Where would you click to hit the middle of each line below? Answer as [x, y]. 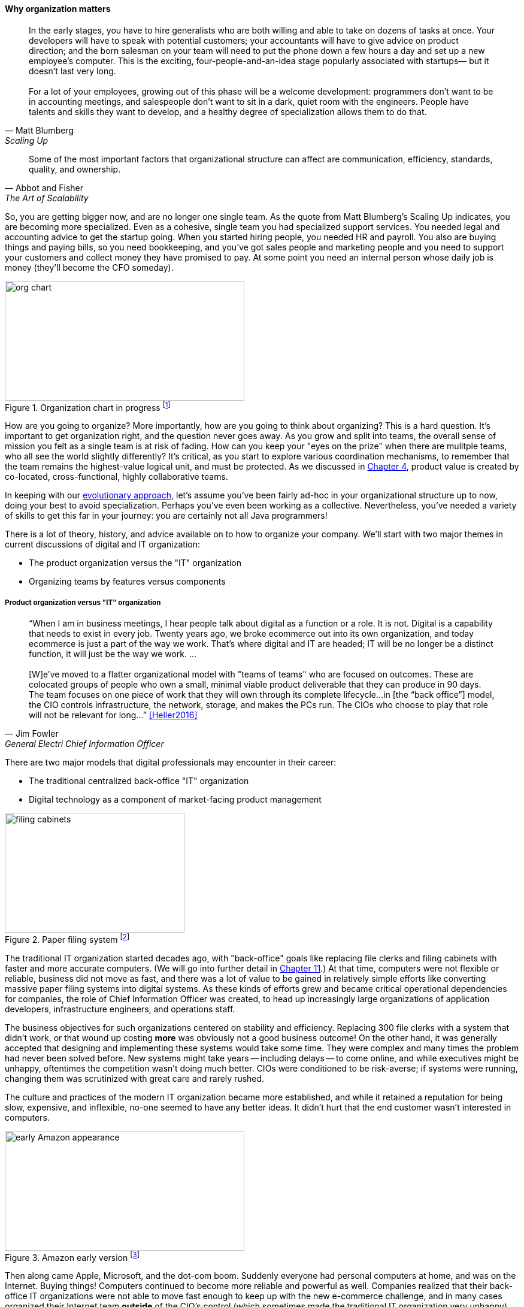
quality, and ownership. [75, 169]
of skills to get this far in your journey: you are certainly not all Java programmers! [166, 516]
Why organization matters [58, 9]
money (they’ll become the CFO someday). [89, 267]
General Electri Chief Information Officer [84, 744]
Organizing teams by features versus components [127, 582]
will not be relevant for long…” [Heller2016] [113, 715]
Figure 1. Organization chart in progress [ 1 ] [88, 406]
